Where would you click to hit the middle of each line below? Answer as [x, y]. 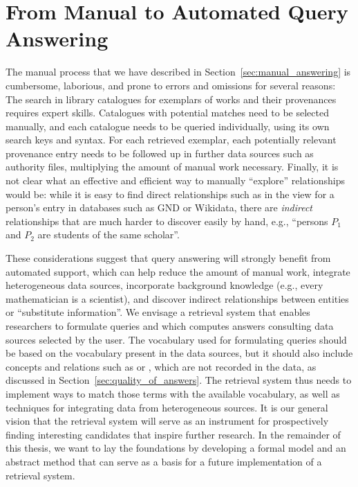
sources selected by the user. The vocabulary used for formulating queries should [176, 339]
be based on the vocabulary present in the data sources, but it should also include [179, 353]
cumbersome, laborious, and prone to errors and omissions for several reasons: [171, 85]
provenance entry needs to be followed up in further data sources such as [160, 153]
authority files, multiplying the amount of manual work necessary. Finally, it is [172, 167]
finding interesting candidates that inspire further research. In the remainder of [173, 434]
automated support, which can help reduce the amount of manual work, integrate [178, 271]
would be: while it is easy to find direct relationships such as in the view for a [170, 194]
